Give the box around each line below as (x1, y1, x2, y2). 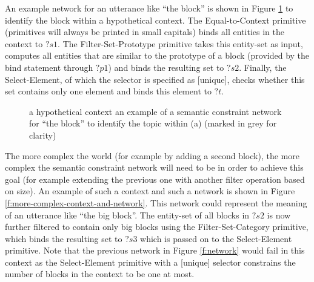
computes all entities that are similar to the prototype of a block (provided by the (5, 49, 310, 62)
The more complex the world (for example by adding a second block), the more (5, 149, 299, 162)
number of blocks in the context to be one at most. (5, 267, 195, 280)
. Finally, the (239, 61, 287, 73)
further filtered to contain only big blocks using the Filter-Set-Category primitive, (5, 220, 309, 233)
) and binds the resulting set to (108, 61, 224, 73)
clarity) (29, 128, 56, 141)
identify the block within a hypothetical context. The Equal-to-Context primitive (5, 13, 306, 26)
